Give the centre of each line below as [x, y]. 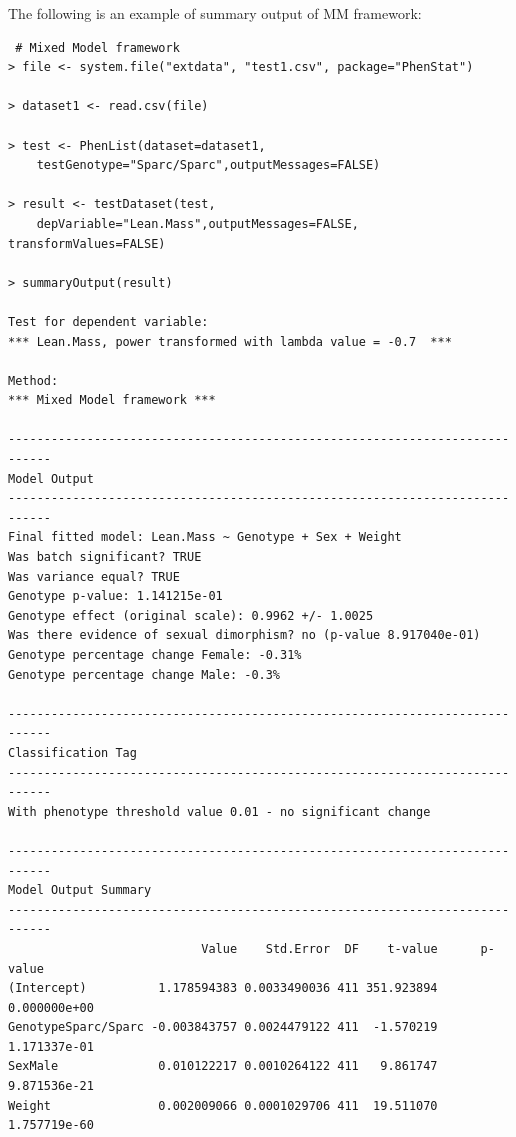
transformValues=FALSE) [87, 243]
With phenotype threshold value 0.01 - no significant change [219, 811]
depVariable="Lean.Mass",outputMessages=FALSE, [197, 223]
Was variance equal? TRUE [94, 576]
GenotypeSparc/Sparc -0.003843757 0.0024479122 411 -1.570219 [223, 1027]
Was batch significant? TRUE [105, 557]
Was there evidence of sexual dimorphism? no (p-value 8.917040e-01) [244, 635]
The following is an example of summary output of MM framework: [215, 13]
